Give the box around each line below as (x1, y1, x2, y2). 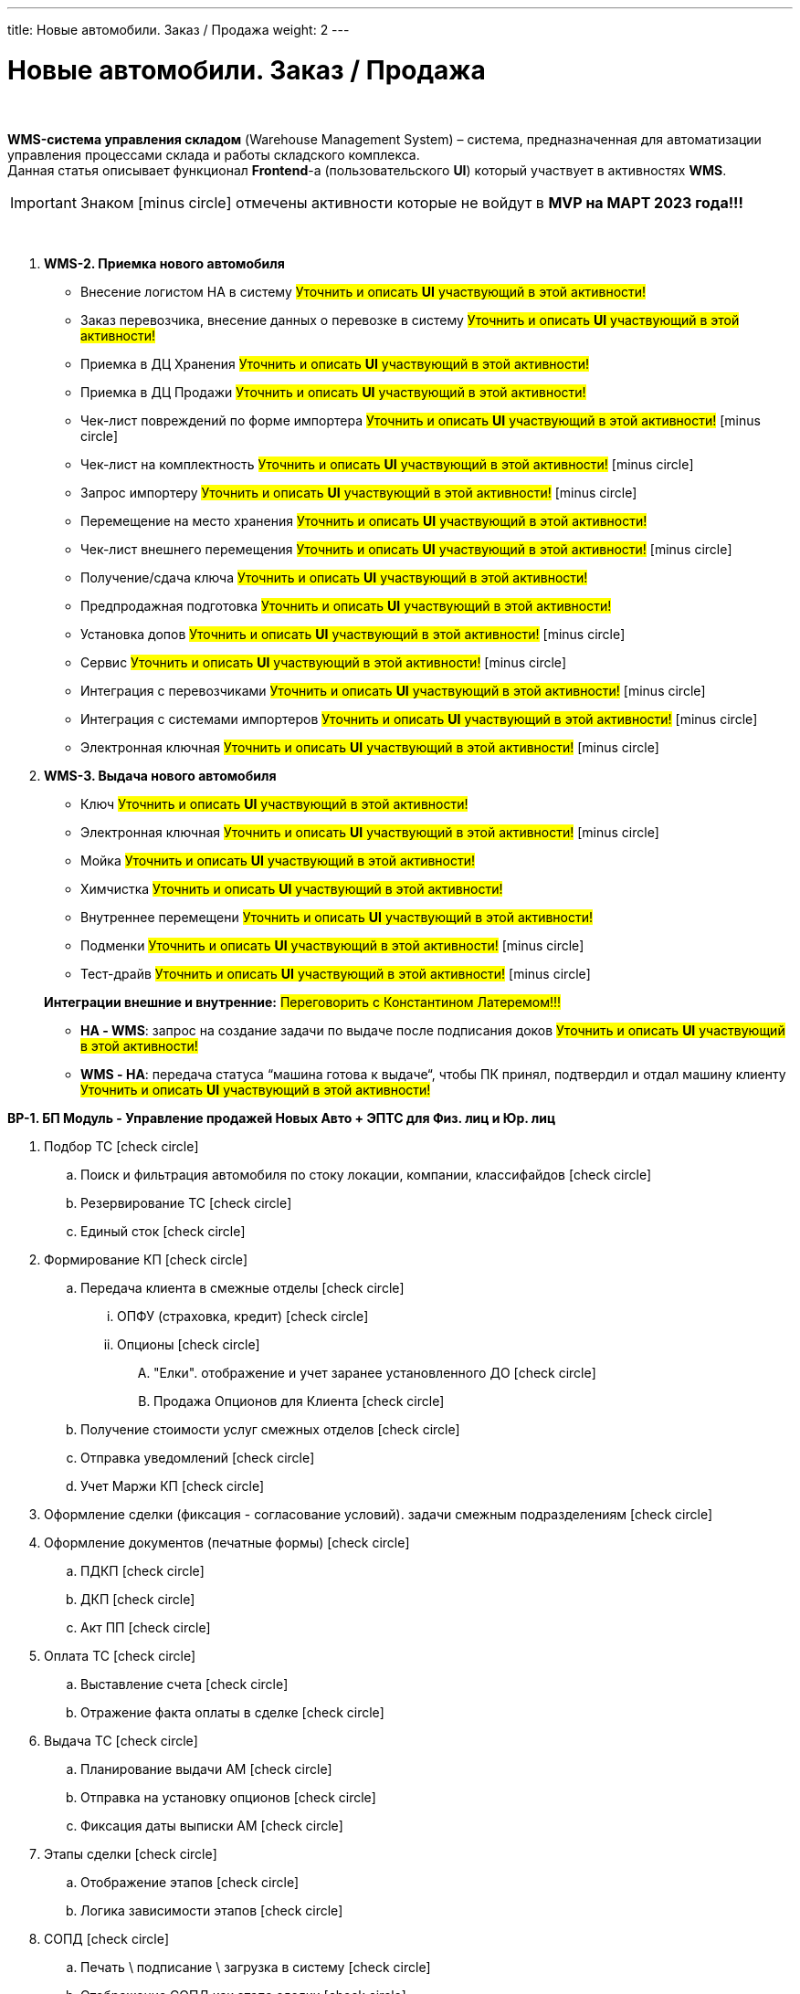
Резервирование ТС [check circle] (80, 1194, 292, 1211)
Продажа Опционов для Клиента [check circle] (153, 1392, 445, 1409)
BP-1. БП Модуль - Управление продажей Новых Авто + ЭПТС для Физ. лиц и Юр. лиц (7, 1109, 556, 1126)
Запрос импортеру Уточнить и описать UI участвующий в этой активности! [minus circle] (80, 484, 637, 500)
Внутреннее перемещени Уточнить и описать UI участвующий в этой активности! (80, 908, 594, 925)
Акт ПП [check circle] (80, 1619, 211, 1635)
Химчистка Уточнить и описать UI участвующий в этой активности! (80, 880, 503, 897)
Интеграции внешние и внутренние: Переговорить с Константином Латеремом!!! (44, 993, 562, 1010)
